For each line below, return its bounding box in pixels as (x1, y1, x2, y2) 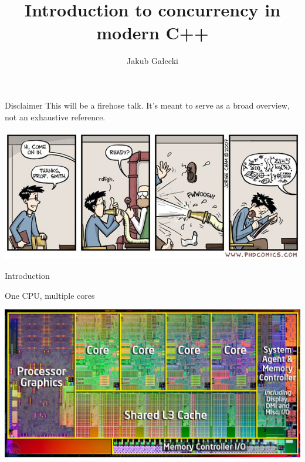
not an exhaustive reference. (5, 110, 106, 123)
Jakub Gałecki (127, 55, 178, 67)
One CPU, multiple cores (5, 289, 95, 301)
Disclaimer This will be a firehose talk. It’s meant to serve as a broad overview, (5, 99, 290, 111)
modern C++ (96, 21, 209, 45)
